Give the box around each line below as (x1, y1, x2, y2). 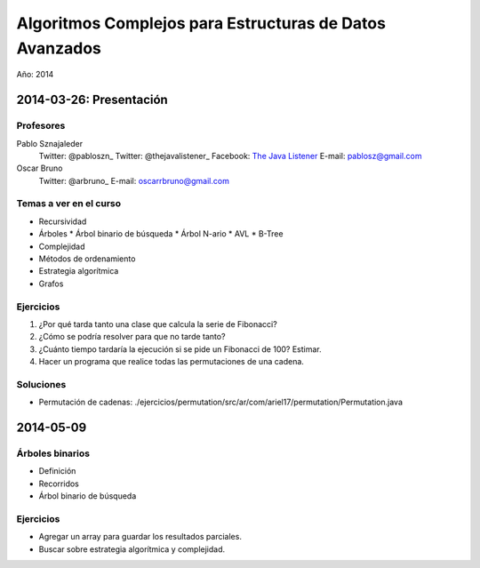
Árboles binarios (16, 447, 91, 460)
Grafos (38, 278, 64, 289)
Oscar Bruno (16, 163, 63, 173)
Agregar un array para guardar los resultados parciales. (38, 532, 242, 542)
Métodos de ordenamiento (38, 253, 136, 264)
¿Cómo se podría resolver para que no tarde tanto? (38, 332, 226, 342)
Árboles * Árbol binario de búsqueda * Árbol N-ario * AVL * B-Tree (38, 228, 284, 239)
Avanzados (16, 38, 102, 58)
